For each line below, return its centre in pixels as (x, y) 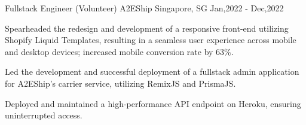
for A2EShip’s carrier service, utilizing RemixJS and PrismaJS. (120, 83)
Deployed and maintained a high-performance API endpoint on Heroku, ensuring (153, 103)
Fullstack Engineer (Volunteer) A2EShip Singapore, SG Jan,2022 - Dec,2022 (144, 8)
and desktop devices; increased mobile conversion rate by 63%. (119, 51)
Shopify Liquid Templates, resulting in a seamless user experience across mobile (151, 40)
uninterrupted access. (44, 115)
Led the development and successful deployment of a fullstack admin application (152, 71)
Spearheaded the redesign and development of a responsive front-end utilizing (147, 28)
